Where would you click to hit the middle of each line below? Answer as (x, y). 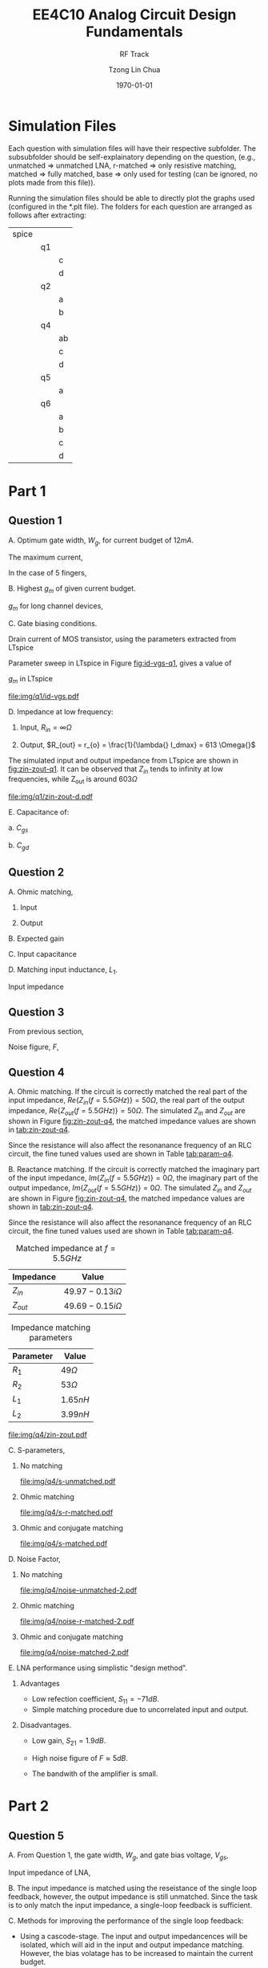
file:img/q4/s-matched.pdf (64, 1543)
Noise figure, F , (34, 1047)
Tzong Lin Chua (134, 69)
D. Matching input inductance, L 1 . (63, 970)
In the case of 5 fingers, (48, 573)
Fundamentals (134, 32)
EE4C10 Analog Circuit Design (134, 15)
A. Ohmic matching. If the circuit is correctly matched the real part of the (128, 1092)
